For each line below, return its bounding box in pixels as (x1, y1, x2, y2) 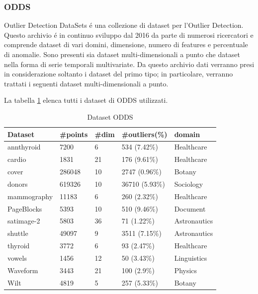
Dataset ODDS (87, 111, 133, 122)
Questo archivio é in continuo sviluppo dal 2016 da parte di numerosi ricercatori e (4, 29, 254, 40)
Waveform (7, 265, 38, 275)
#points (60, 129, 88, 139)
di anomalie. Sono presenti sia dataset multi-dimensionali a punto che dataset (4, 49, 240, 59)
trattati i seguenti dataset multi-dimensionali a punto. (4, 78, 169, 88)
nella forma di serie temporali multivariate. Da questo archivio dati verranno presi (4, 59, 255, 69)
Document (174, 203, 206, 214)
